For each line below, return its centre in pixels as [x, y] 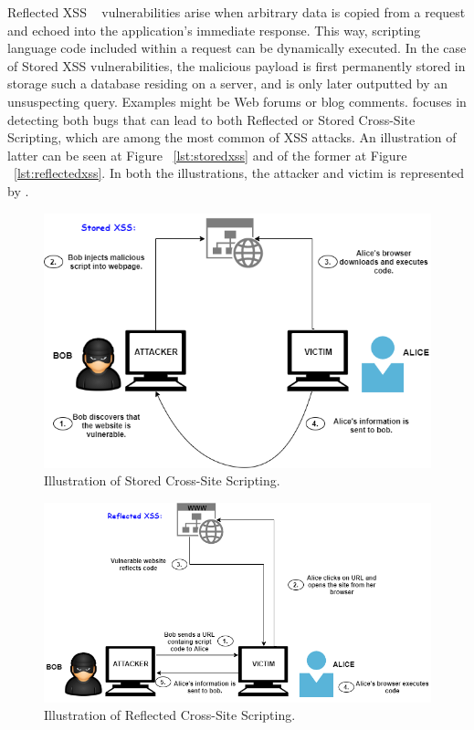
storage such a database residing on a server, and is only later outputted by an [228, 83]
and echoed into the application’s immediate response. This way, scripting [214, 30]
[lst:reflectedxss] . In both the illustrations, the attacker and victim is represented [239, 173]
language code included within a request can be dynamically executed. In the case [237, 48]
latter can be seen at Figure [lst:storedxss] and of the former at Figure [207, 155]
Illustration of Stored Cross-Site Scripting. [162, 480]
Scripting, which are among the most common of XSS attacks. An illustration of [232, 137]
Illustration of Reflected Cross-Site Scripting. [170, 715]
